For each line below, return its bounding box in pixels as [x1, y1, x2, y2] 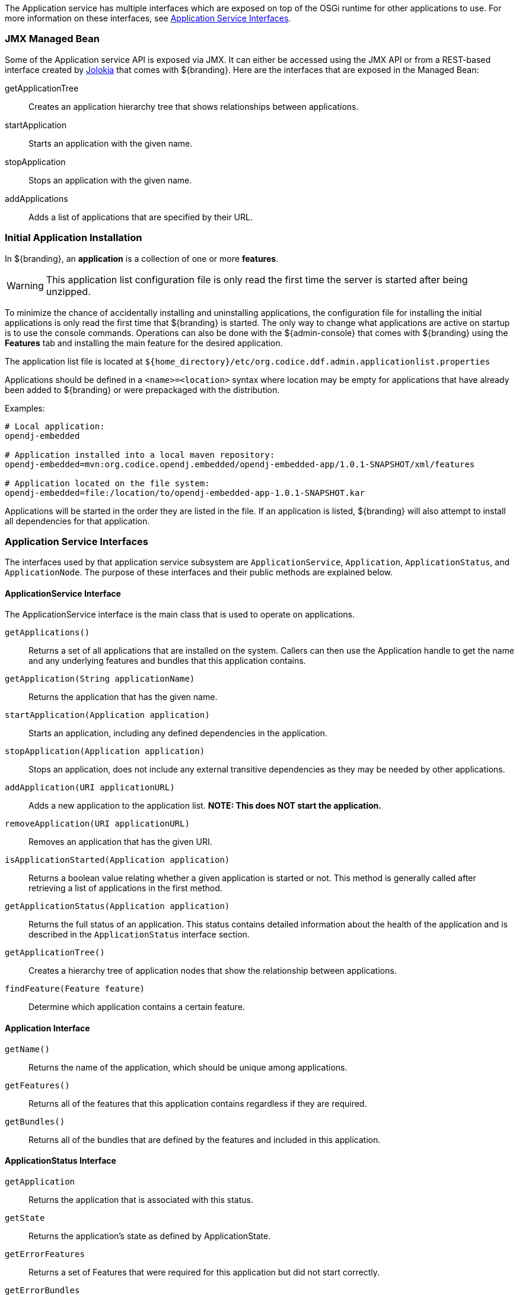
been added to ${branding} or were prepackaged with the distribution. [5, 384, 280, 395]
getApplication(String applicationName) [5, 674, 195, 684]
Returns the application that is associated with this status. [28, 1194, 253, 1205]
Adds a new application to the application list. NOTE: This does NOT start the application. [28, 800, 382, 811]
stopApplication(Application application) [5, 746, 205, 756]
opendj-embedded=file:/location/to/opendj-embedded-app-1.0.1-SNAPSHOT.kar [5, 487, 365, 498]
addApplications [5, 193, 68, 204]
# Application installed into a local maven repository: [5, 449, 275, 460]
